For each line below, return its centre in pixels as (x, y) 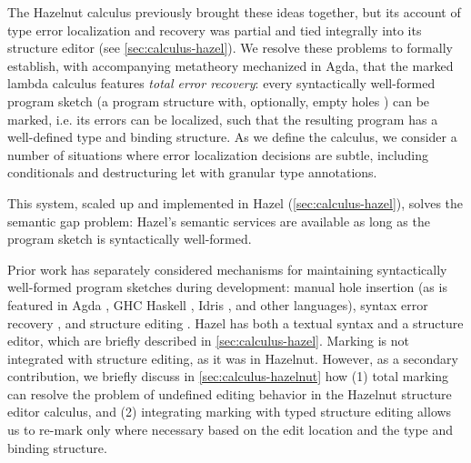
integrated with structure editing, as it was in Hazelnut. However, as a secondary (233, 358)
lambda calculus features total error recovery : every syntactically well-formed (221, 83)
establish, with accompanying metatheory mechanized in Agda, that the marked (230, 65)
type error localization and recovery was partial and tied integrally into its (215, 30)
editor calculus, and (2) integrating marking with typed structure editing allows (230, 412)
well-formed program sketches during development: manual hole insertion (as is (227, 287)
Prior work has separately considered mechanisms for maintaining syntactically (227, 269)
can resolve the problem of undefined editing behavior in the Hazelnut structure (230, 393)
